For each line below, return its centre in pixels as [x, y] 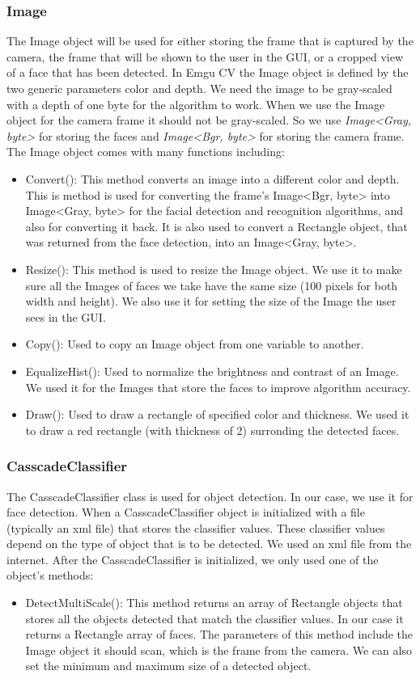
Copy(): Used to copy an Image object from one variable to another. [195, 344]
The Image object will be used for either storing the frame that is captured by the [210, 41]
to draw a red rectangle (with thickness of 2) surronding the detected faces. [212, 430]
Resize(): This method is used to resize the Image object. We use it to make [214, 269]
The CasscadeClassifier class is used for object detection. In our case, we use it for [210, 496]
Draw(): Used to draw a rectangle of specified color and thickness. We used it [217, 414]
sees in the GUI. [66, 316]
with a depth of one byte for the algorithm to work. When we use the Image [196, 104]
